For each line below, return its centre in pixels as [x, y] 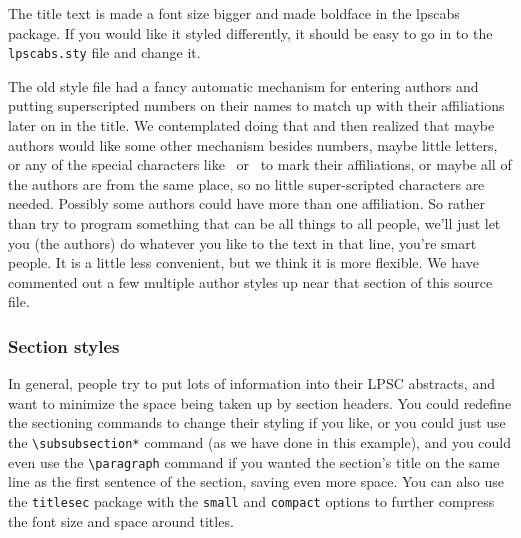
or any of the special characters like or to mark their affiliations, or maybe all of [260, 164]
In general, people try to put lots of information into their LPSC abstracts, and [251, 383]
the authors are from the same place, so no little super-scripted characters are [246, 183]
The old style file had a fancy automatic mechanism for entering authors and [243, 85]
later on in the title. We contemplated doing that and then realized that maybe [251, 125]
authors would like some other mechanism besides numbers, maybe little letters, [253, 144]
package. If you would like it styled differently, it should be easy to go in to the [250, 32]
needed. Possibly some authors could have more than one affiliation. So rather [247, 203]
